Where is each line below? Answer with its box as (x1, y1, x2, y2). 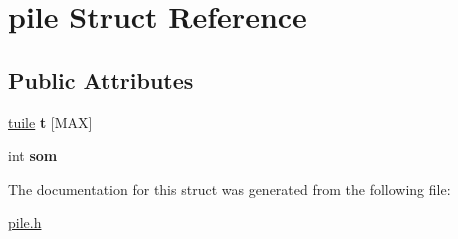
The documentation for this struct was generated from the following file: (8, 178, 451, 199)
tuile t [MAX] (8, 111, 93, 132)
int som (8, 145, 58, 166)
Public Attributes (8, 64, 194, 95)
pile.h (8, 212, 42, 233)
